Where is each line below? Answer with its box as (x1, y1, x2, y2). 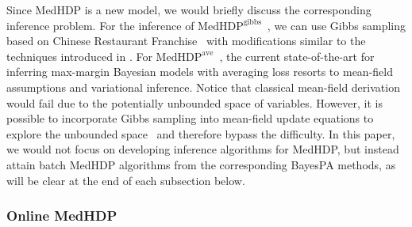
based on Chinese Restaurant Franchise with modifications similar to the (6, 32, 366, 49)
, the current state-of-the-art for (219, 47, 375, 64)
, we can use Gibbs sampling (267, 17, 406, 33)
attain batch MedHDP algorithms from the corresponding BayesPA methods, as (6, 156, 396, 172)
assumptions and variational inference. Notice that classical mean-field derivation (6, 78, 400, 95)
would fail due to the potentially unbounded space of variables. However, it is (6, 94, 383, 111)
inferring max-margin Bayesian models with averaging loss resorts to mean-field (6, 63, 393, 80)
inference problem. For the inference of (6, 17, 194, 33)
